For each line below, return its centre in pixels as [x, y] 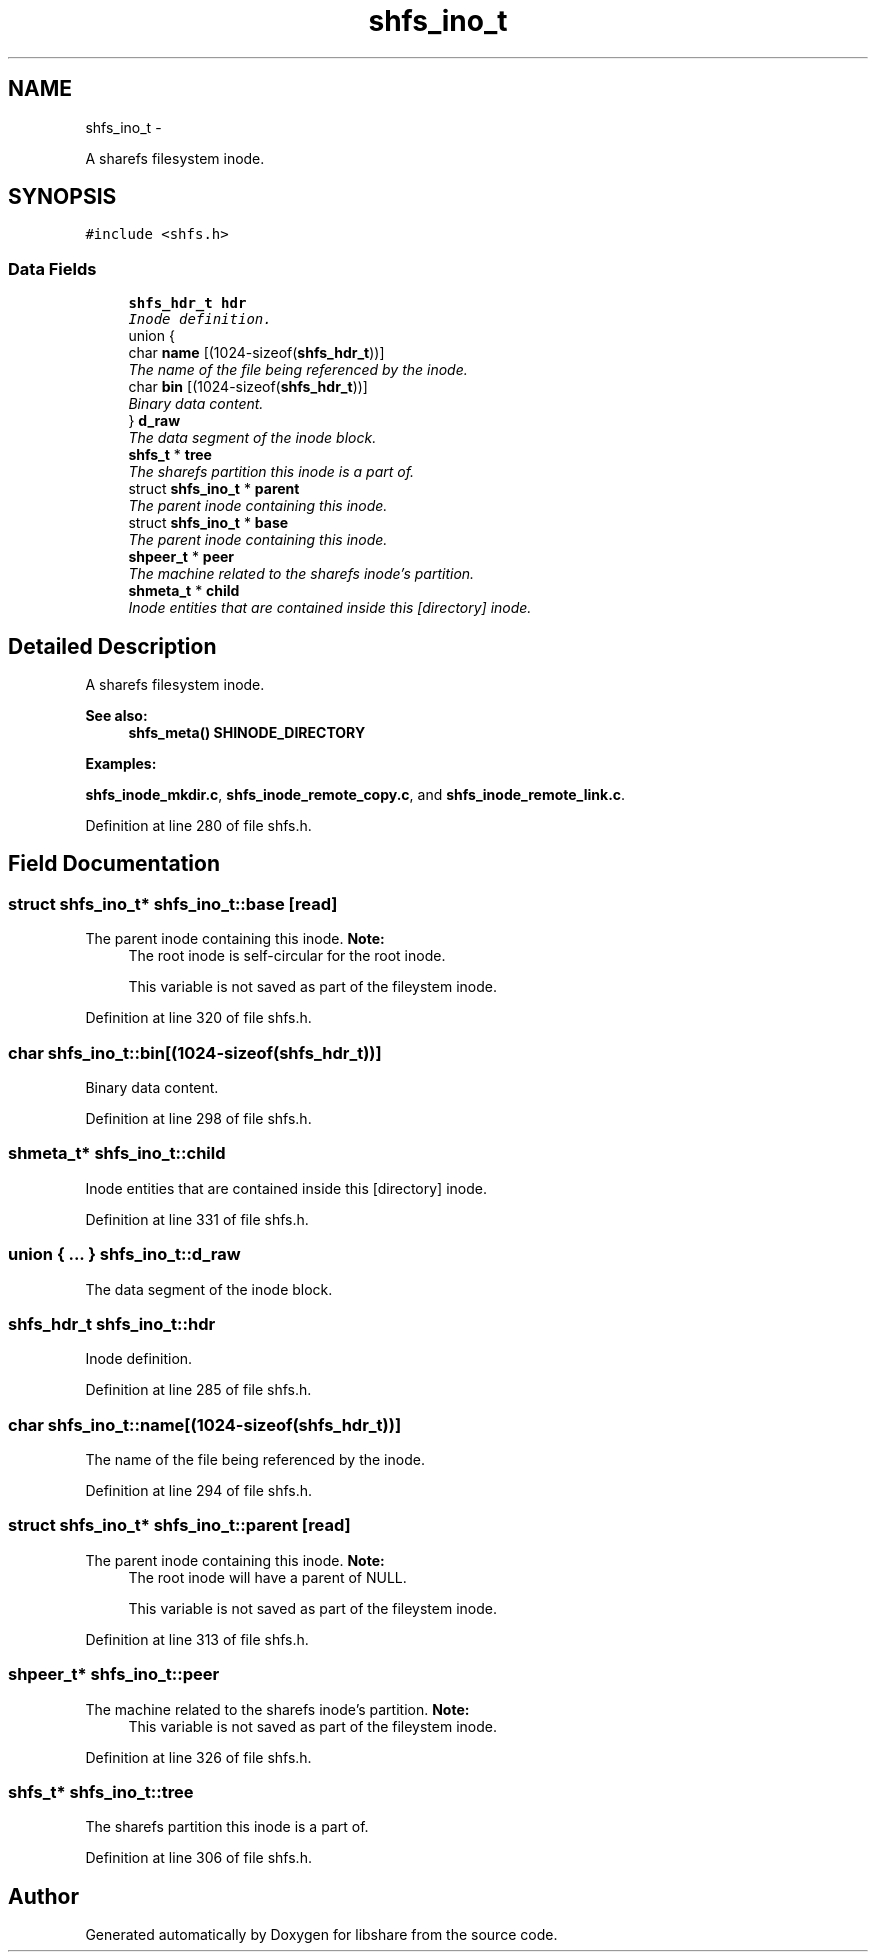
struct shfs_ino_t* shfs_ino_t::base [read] [173, 903]
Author [43, 1896]
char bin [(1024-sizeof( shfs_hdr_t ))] [248, 387]
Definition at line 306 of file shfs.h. [198, 1858]
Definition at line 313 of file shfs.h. [197, 1639]
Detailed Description [112, 646]
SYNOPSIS [62, 197]
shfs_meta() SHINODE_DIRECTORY [247, 733]
